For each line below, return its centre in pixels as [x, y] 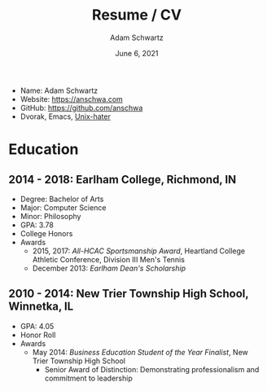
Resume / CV [137, 15]
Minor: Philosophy [50, 216]
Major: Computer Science [63, 207]
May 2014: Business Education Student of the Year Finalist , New [140, 352]
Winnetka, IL [41, 307]
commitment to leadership [88, 378]
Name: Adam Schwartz [59, 90]
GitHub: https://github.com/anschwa [81, 108]
